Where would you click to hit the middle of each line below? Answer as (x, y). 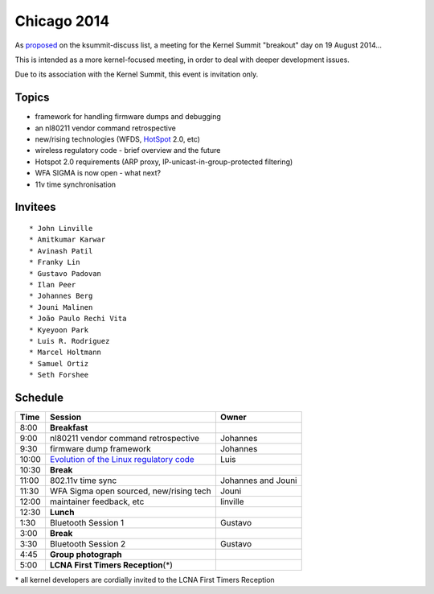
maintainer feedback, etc (97, 501)
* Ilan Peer (53, 285)
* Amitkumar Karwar (68, 240)
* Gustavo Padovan (66, 273)
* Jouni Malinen (61, 307)
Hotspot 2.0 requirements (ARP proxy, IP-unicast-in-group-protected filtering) (164, 162)
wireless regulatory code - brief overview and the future (128, 151)
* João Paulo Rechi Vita (78, 319)
